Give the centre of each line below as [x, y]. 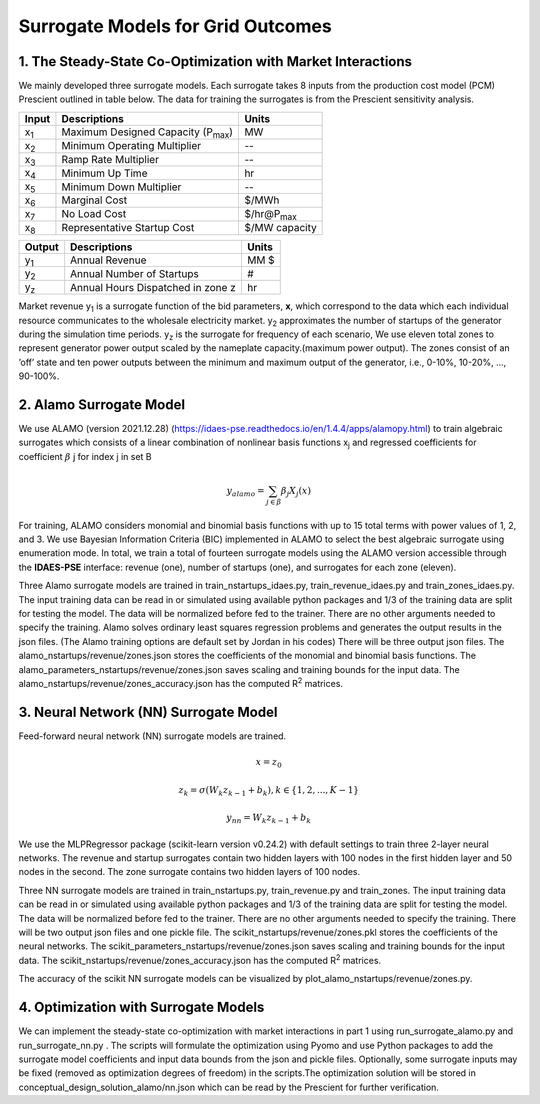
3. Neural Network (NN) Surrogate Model [148, 711]
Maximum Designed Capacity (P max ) [147, 133]
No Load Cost [94, 214]
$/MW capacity [280, 228]
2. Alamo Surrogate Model [101, 404]
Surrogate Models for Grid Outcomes [175, 26]
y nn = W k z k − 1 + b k [269, 818]
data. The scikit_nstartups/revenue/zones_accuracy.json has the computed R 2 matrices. [200, 959]
